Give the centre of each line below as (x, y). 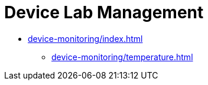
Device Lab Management (104, 12)
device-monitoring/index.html (85, 38)
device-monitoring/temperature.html (122, 57)
